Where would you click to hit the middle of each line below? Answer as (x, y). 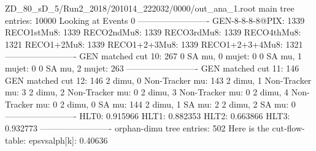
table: (16, 140)
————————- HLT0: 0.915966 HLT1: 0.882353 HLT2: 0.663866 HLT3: (148, 116)
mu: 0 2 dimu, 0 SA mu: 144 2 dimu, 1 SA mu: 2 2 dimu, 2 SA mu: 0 (166, 104)
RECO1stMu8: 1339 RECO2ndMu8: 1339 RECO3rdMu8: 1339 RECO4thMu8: (153, 32)
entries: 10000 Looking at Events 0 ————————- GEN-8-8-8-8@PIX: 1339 (155, 20)
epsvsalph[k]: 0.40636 (68, 140)
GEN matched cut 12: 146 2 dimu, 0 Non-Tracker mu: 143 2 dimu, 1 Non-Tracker (158, 80)
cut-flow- (288, 127)
